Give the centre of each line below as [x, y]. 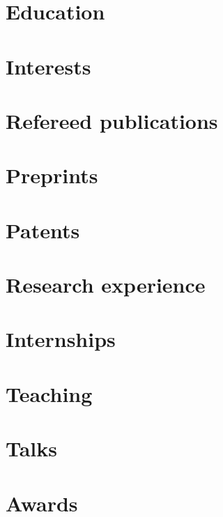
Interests [48, 66]
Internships [61, 339]
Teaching [49, 393]
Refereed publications [112, 120]
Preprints [52, 175]
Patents [43, 230]
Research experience [106, 285]
